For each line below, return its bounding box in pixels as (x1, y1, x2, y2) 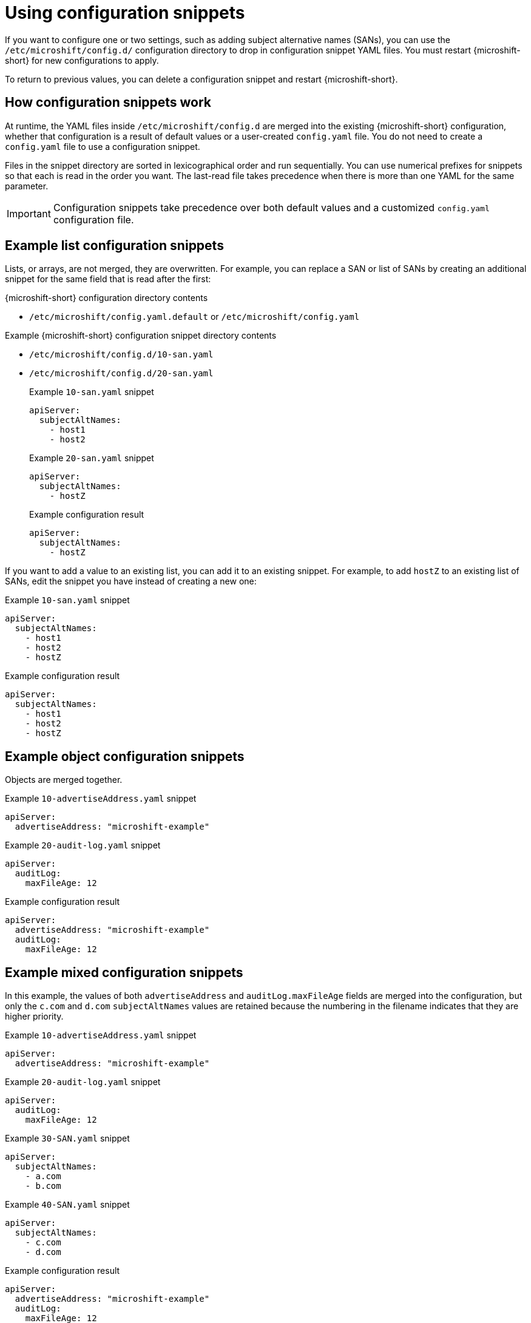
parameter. (5, 180, 49, 191)
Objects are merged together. (5, 774, 123, 785)
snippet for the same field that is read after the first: (5, 274, 211, 285)
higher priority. (5, 1011, 64, 1022)
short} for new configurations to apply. (5, 55, 159, 66)
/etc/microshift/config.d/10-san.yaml (29, 350, 214, 360)
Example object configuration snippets (5, 748, 245, 764)
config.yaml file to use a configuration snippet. (5, 141, 200, 152)
